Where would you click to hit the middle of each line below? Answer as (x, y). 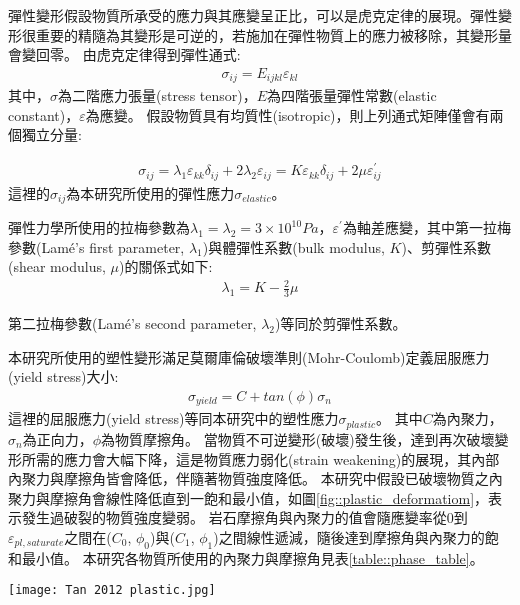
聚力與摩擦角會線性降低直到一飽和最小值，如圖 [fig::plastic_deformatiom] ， (248, 497)
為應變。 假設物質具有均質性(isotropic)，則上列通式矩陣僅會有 (287, 114)
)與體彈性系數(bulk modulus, (293, 246)
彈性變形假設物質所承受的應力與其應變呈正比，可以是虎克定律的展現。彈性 (253, 15)
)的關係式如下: (165, 266)
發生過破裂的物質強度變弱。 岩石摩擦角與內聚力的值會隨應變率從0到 (244, 517)
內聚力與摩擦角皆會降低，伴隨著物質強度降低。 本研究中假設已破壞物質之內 (255, 478)
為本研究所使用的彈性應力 (150, 192)
